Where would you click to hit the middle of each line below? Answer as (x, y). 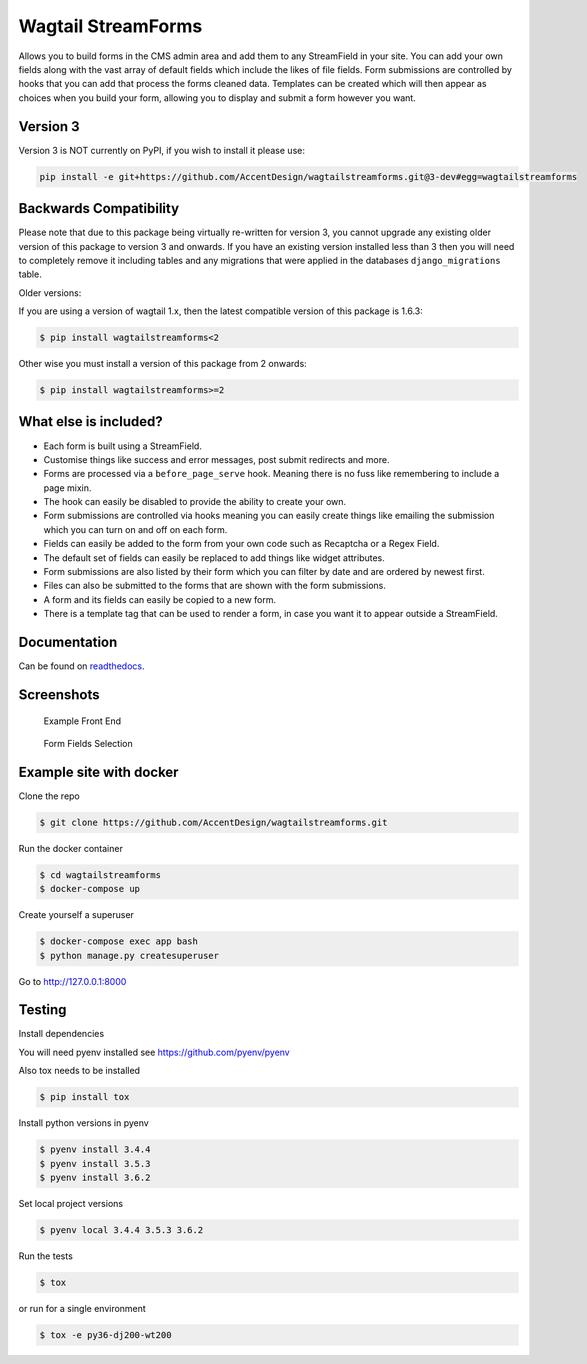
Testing (42, 1010)
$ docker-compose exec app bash (119, 941)
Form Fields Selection (88, 743)
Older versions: (50, 292)
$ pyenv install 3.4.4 (95, 1149)
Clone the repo (49, 796)
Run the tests (46, 1256)
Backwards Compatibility (99, 208)
